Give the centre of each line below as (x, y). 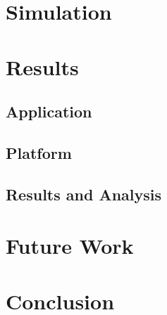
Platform (39, 152)
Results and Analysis (84, 194)
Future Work (70, 246)
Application (49, 111)
